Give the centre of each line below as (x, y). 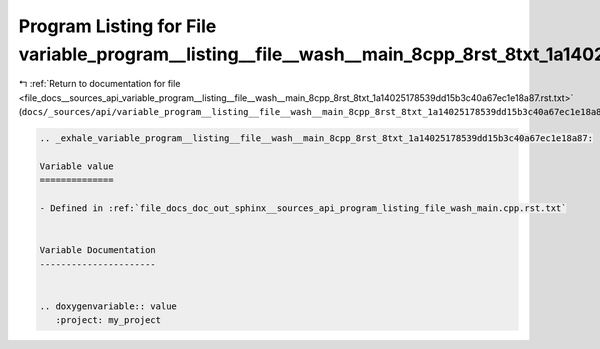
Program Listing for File (117, 26)
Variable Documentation (98, 250)
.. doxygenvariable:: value (108, 306)
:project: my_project (108, 320)
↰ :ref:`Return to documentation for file (99, 84)
